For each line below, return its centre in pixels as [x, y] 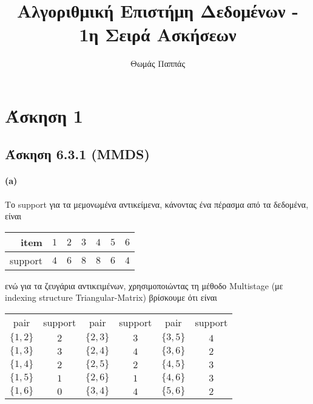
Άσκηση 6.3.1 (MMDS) [77, 154]
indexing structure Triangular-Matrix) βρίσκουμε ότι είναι [111, 297]
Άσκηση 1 [44, 115]
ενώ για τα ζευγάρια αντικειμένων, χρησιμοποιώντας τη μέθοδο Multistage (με [144, 285]
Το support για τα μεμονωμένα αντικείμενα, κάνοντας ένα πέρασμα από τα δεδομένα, [157, 204]
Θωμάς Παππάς [157, 63]
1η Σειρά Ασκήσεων [158, 34]
